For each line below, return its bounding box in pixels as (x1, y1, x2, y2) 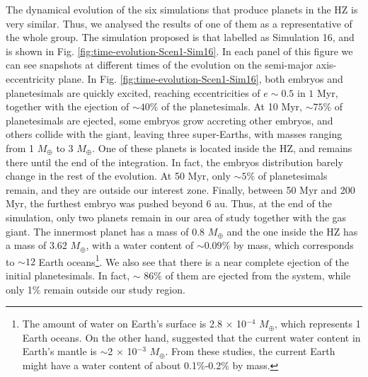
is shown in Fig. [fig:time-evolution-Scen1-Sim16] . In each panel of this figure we (6, 43, 353, 58)
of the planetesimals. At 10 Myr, (161, 99, 302, 114)
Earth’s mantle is (22, 344, 97, 359)
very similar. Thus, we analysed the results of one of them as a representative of (6, 16, 352, 30)
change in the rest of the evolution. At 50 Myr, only (6, 168, 231, 183)
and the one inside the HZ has (226, 224, 358, 238)
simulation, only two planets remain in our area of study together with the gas (6, 209, 347, 224)
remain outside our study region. (44, 282, 185, 296)
